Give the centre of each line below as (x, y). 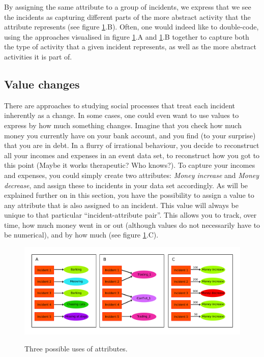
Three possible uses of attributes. (76, 349)
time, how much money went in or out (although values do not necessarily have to (132, 225)
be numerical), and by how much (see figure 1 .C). (81, 235)
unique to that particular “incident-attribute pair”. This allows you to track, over (130, 215)
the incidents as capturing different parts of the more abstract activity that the (127, 17)
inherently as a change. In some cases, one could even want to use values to (122, 115)
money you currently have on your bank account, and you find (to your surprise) (130, 135)
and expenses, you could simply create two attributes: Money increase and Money (132, 175)
